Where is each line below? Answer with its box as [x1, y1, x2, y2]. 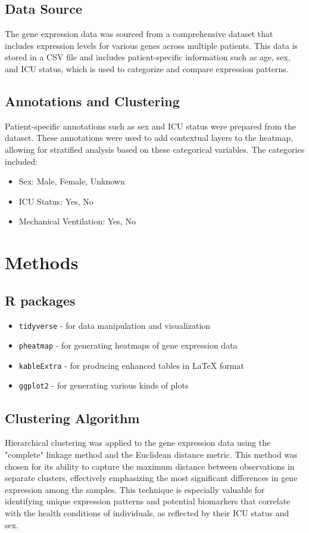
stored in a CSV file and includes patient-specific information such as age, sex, [5, 51, 291, 63]
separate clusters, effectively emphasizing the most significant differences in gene [5, 472, 298, 484]
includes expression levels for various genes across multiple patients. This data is [5, 39, 298, 51]
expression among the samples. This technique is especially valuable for [5, 483, 265, 495]
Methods [5, 250, 79, 275]
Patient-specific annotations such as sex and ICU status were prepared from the [5, 119, 296, 132]
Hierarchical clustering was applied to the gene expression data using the [5, 436, 271, 449]
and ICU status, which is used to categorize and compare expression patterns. [5, 62, 289, 75]
